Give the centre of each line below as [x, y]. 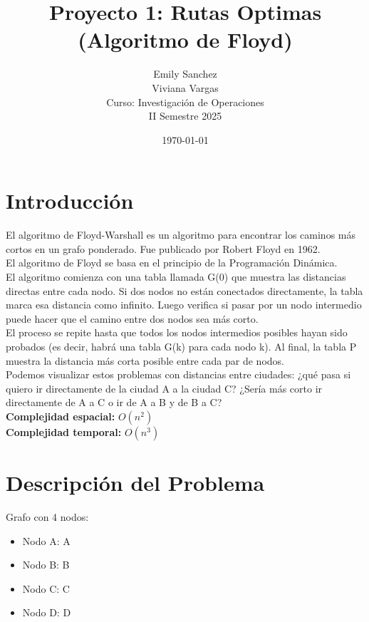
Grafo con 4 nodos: [47, 517]
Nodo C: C [46, 588]
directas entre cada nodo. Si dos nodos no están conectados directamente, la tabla [184, 290]
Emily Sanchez [185, 74]
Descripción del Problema [135, 483]
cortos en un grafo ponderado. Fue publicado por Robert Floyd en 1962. [163, 248]
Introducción [70, 201]
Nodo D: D [47, 612]
